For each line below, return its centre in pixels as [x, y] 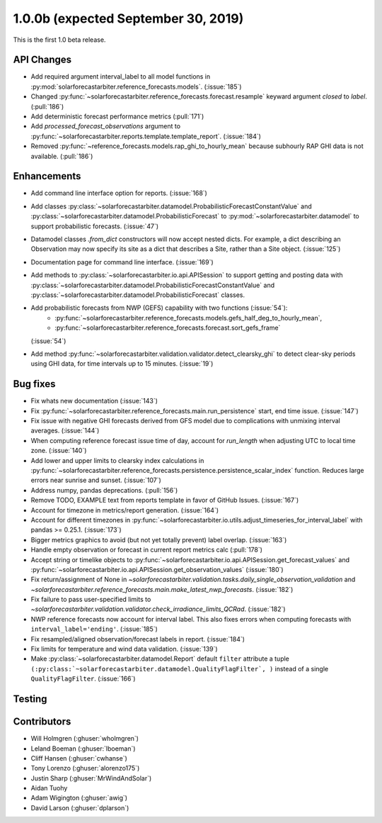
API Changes [42, 60]
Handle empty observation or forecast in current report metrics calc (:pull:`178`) [147, 550]
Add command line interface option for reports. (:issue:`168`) [119, 193]
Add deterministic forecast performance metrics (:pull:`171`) [117, 116]
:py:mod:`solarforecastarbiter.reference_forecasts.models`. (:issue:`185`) [136, 86]
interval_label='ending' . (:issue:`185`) [94, 629]
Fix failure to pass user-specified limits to [91, 600]
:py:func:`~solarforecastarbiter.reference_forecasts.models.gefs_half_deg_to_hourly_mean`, [188, 318]
